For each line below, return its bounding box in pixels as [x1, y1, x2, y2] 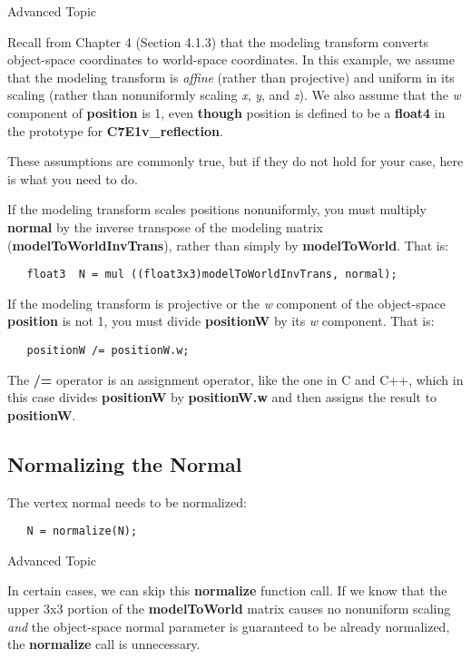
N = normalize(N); [26, 525, 138, 538]
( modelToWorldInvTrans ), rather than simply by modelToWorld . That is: [7, 235, 449, 254]
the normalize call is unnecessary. [7, 634, 201, 654]
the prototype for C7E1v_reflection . [7, 121, 223, 140]
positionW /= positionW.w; [26, 343, 190, 357]
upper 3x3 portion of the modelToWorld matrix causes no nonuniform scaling [7, 599, 451, 618]
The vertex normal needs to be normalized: [7, 492, 247, 511]
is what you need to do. [7, 169, 138, 188]
